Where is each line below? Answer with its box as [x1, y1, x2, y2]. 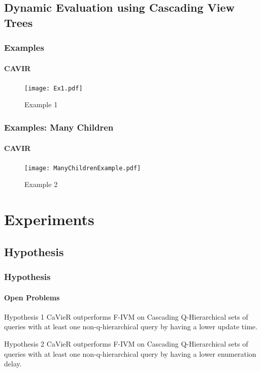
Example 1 [24, 99, 58, 110]
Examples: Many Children [4, 120, 114, 133]
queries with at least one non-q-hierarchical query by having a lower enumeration [4, 348, 256, 359]
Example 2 [24, 179, 58, 190]
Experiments [4, 209, 94, 230]
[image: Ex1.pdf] [24, 84, 83, 92]
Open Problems [4, 292, 60, 302]
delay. [4, 358, 22, 369]
